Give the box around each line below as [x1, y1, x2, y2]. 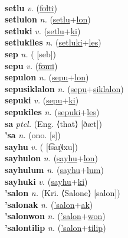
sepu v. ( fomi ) [5, 59, 58, 71]
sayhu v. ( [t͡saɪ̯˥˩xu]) [5, 140, 78, 152]
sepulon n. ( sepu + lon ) [5, 71, 89, 83]
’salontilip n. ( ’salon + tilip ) [5, 221, 106, 233]
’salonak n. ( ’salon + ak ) [5, 198, 93, 210]
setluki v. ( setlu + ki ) [5, 24, 81, 37]
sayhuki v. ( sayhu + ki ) [5, 175, 88, 187]
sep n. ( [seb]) [5, 47, 57, 60]
